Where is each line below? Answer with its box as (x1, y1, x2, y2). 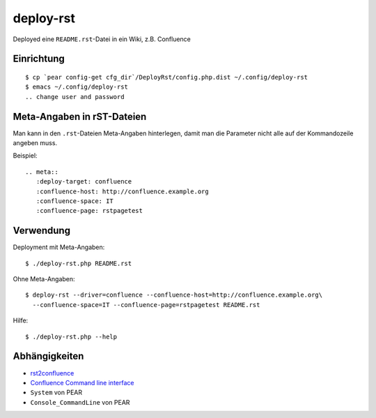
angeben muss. (13, 139, 58, 147)
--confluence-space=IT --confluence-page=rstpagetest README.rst (32, 301, 260, 308)
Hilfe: (13, 316, 29, 324)
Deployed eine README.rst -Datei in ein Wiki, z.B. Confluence (13, 35, 191, 43)
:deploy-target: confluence (36, 178, 132, 186)
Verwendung (13, 225, 71, 237)
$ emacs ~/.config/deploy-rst (25, 83, 129, 91)
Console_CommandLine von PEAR (30, 398, 130, 406)
